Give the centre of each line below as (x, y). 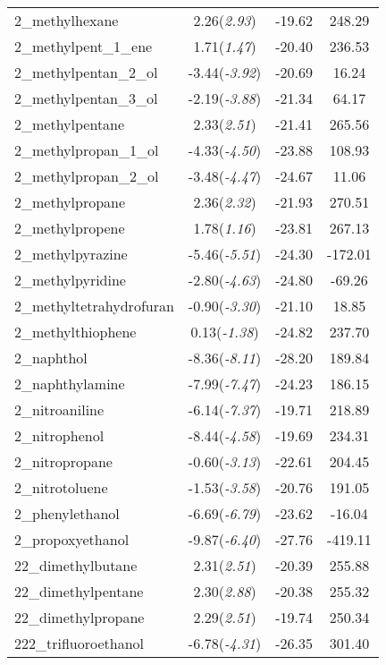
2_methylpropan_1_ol (87, 150)
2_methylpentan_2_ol (86, 72)
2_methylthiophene (76, 332)
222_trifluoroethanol (80, 643)
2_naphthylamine (70, 384)
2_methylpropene (70, 228)
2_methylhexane (67, 20)
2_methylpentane (70, 124)
